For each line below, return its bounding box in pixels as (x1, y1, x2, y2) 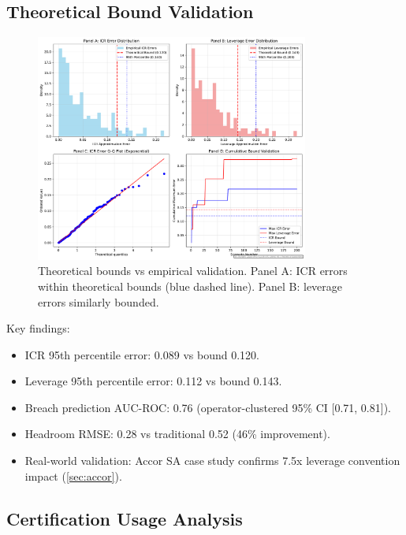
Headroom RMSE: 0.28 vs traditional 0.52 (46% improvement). (24, 425, 330, 442)
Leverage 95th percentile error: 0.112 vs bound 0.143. (24, 373, 282, 389)
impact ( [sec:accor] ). (24, 467, 122, 484)
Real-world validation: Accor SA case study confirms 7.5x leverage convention (24, 452, 400, 469)
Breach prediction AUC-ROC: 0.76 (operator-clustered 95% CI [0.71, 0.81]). (24, 399, 391, 415)
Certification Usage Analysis (6, 506, 243, 530)
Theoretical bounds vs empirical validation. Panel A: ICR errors (38, 262, 348, 279)
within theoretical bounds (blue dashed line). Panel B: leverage (38, 277, 343, 294)
